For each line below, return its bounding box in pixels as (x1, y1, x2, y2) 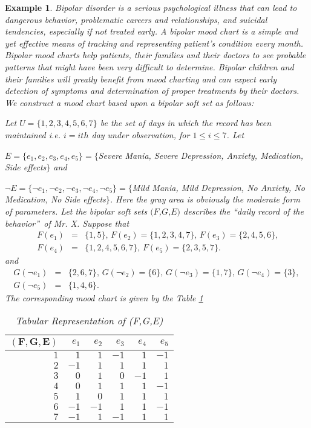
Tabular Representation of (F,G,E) (15, 313, 163, 328)
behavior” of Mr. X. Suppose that (5, 216, 129, 229)
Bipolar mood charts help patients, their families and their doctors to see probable (5, 48, 306, 61)
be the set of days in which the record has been (100, 116, 272, 129)
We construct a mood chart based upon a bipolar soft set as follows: (5, 96, 254, 109)
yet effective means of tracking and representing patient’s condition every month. (5, 36, 304, 49)
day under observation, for (91, 128, 190, 141)
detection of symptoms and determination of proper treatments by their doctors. (5, 84, 300, 97)
